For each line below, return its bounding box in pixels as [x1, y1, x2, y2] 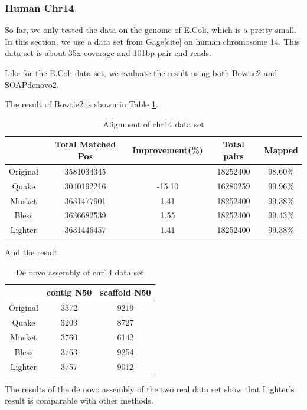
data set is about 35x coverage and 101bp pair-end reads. [5, 47, 211, 59]
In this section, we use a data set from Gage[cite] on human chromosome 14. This [5, 35, 300, 47]
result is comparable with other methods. [5, 394, 153, 406]
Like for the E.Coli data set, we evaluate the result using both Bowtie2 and [5, 67, 277, 78]
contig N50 [46, 286, 92, 299]
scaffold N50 [100, 286, 151, 299]
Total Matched [54, 138, 116, 150]
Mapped [264, 144, 298, 156]
